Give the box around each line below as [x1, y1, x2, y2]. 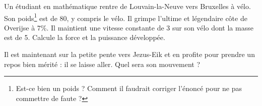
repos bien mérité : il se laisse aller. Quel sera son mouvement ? [4, 58, 201, 69]
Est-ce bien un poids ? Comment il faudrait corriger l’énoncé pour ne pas [16, 83, 242, 93]
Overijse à [4, 22, 35, 32]
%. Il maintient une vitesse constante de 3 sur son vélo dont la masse [40, 22, 253, 32]
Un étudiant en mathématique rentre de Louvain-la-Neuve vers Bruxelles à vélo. [4, 1, 251, 11]
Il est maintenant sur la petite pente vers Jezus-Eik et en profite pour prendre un [4, 49, 255, 59]
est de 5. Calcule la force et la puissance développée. [4, 32, 165, 42]
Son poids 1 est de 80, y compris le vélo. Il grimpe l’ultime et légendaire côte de [4, 11, 247, 23]
